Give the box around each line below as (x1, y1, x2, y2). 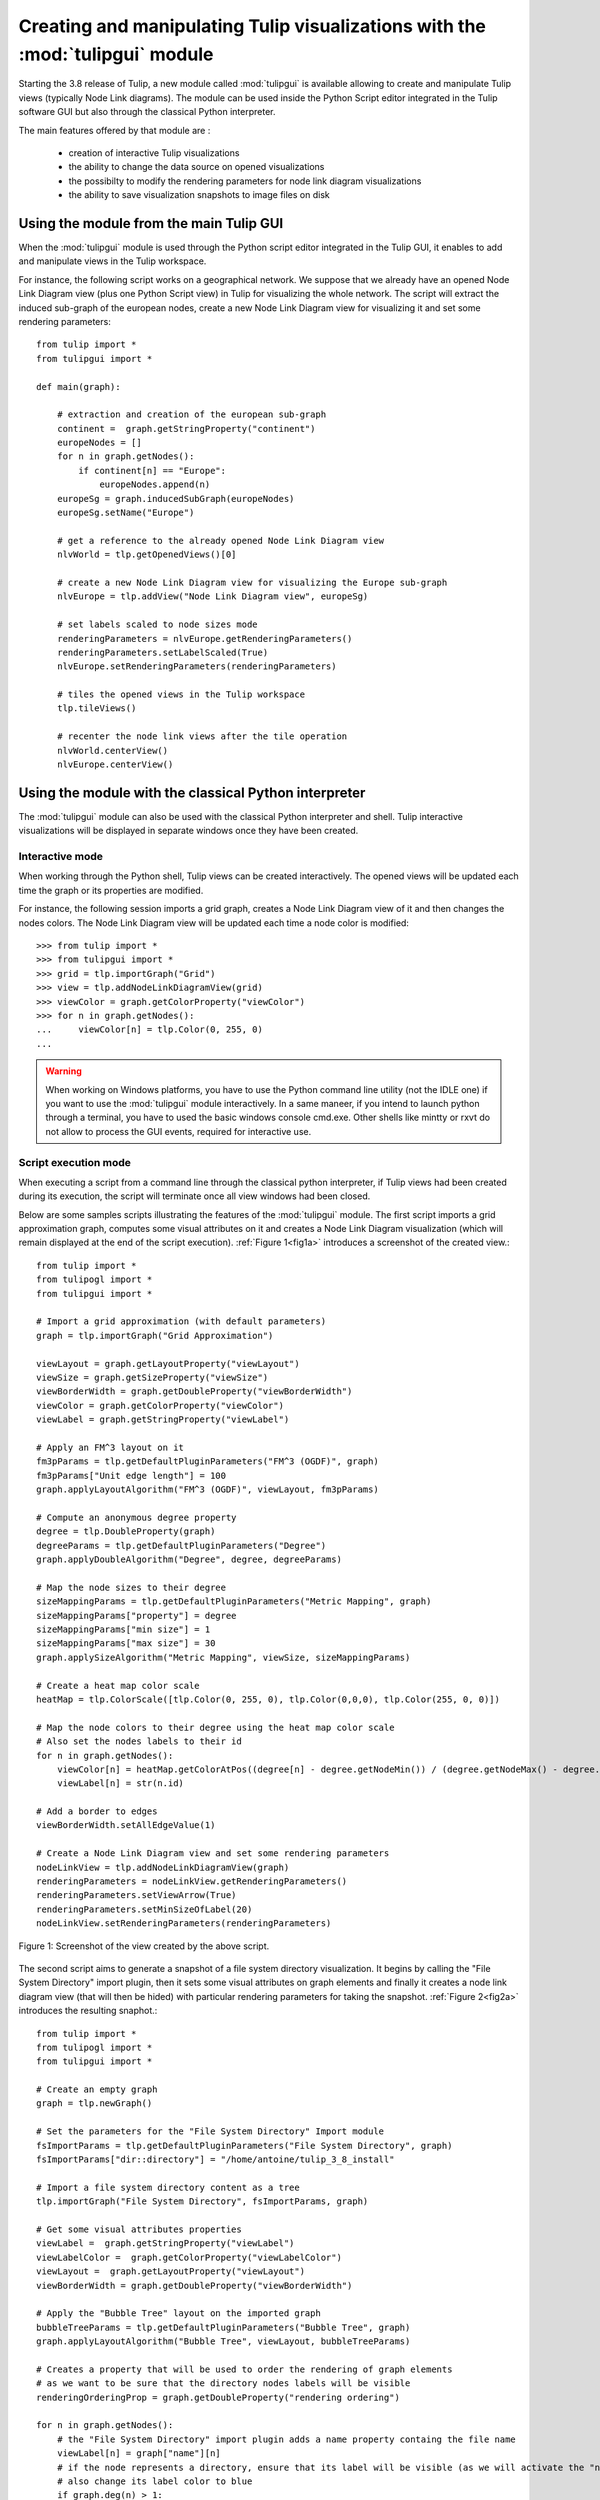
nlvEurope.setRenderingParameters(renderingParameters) (56, 661, 337, 672)
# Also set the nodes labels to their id (36, 1736, 242, 1747)
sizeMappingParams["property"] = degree (36, 1610, 237, 1621)
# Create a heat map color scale (36, 1680, 200, 1691)
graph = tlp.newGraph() (36, 2098, 153, 2109)
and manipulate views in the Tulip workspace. (18, 255, 207, 267)
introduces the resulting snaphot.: (18, 2005, 158, 2017)
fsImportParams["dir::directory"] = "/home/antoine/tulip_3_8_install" (36, 2154, 395, 2165)
